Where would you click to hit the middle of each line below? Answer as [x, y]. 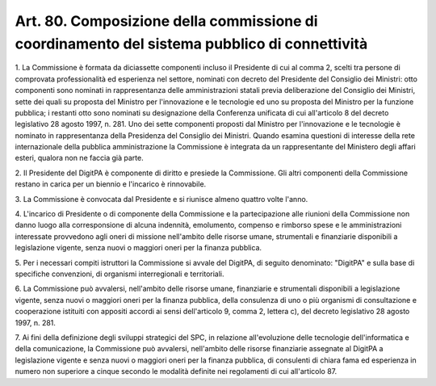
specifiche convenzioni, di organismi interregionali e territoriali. [120, 274]
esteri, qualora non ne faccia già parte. [80, 158]
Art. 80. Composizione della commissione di [166, 21]
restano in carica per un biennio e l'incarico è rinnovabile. [111, 184]
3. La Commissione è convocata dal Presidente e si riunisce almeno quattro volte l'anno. [161, 199]
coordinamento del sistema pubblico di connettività [191, 44]
